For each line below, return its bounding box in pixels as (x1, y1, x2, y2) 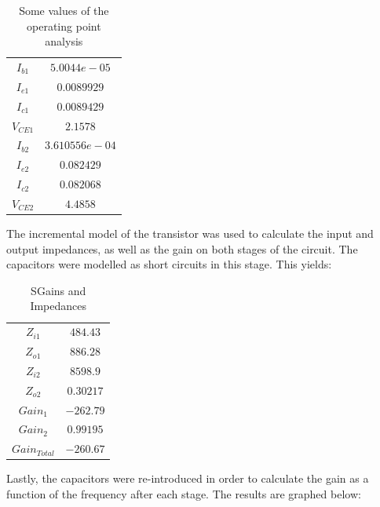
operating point (27, 17, 101, 34)
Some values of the (19, 2, 109, 18)
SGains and (31, 282, 86, 298)
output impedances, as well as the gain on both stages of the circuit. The (6, 240, 358, 257)
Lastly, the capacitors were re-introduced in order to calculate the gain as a (6, 470, 369, 487)
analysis (45, 33, 83, 49)
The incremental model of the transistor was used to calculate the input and (6, 225, 374, 242)
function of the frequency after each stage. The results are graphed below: (6, 486, 361, 502)
